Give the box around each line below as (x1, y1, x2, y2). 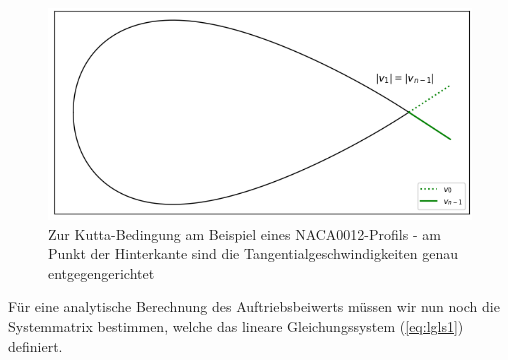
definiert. (8, 335, 63, 356)
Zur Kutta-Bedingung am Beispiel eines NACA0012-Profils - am (48, 223, 441, 244)
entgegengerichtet (48, 262, 155, 283)
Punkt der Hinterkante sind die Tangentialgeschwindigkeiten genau (48, 243, 458, 264)
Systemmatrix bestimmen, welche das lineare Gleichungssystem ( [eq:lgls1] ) (8, 315, 464, 336)
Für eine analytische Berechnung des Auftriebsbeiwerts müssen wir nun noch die (8, 296, 500, 317)
